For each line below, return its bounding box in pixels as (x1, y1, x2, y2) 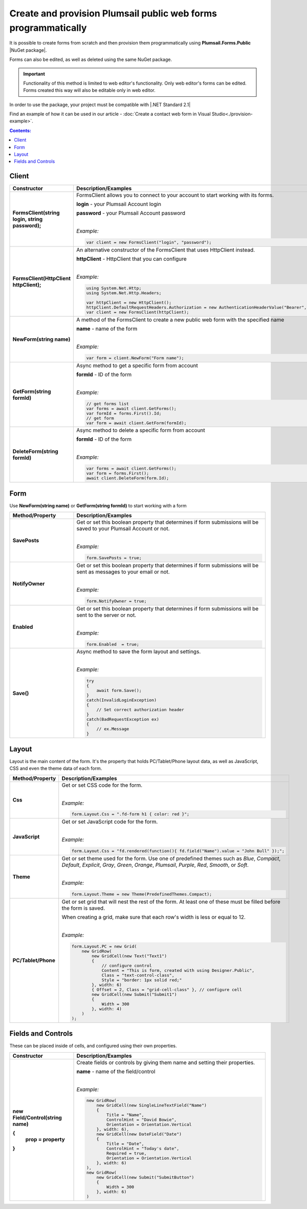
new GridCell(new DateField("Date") (96, 1132, 182, 1137)
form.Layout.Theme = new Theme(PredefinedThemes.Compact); (72, 892, 212, 897)
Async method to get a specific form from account (76, 362, 198, 369)
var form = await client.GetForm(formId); (86, 420, 187, 425)
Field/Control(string (12, 1114, 62, 1121)
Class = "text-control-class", (101, 972, 174, 978)
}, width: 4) (91, 1006, 122, 1012)
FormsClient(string (12, 209, 60, 216)
